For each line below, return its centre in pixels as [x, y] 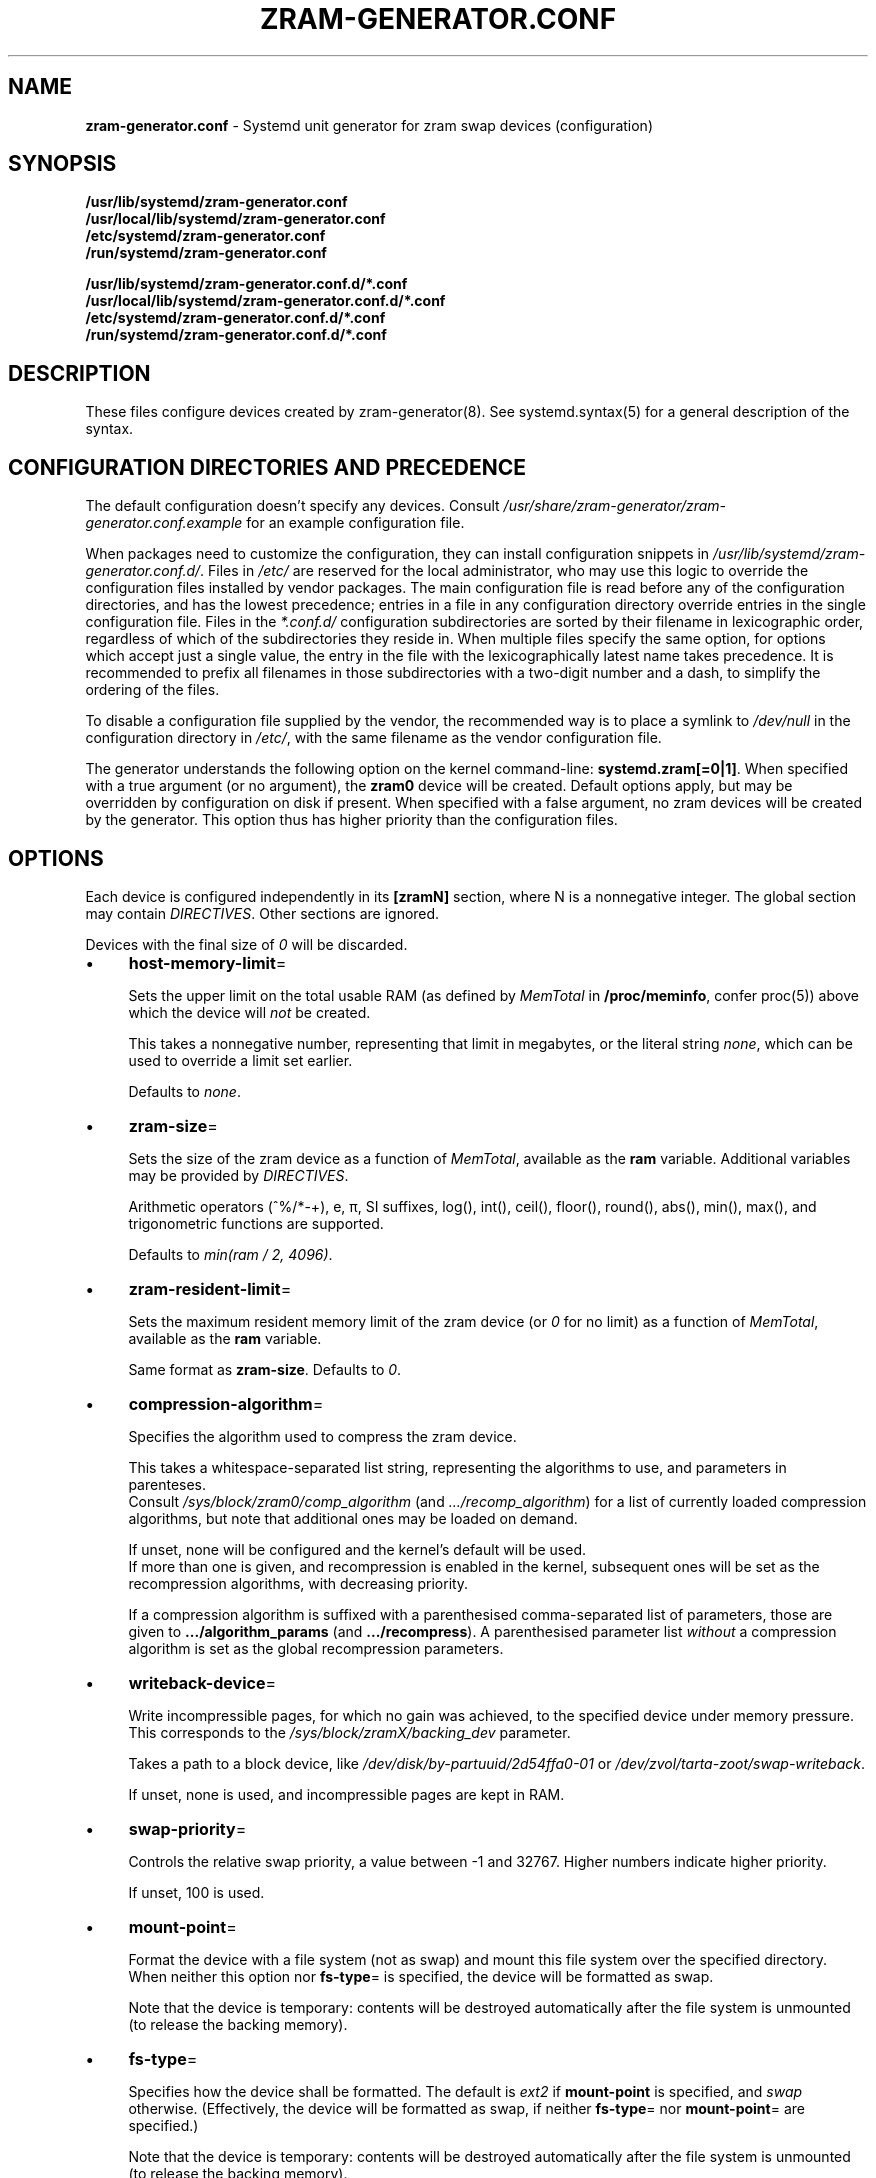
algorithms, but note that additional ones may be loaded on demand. [353, 1518]
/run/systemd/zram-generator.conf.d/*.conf [236, 335]
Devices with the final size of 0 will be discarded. [246, 944]
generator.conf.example [164, 523]
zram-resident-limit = [210, 1288]
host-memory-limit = [207, 962]
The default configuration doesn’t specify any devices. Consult [292, 506]
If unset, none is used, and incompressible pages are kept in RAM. [346, 1794]
